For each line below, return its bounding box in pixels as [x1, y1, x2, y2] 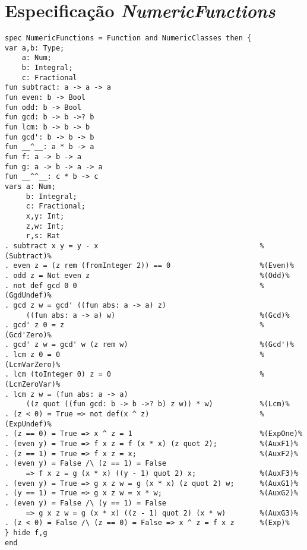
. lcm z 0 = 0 [5, 350, 61, 359]
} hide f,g [5, 528, 48, 537]
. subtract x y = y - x [5, 241, 99, 250]
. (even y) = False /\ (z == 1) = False [5, 459, 167, 468]
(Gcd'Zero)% [5, 330, 52, 339]
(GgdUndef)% [5, 291, 52, 300]
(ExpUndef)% [5, 419, 52, 428]
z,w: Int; [26, 222, 65, 230]
